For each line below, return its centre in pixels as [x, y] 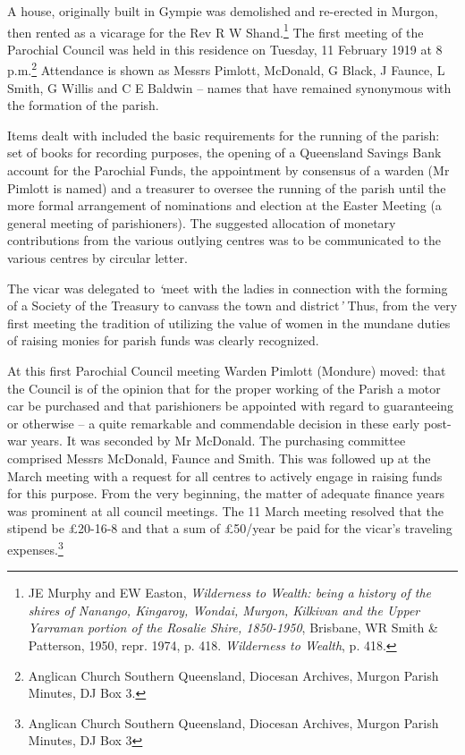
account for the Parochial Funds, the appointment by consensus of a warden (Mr [228, 170]
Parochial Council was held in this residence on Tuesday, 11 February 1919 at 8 [225, 49]
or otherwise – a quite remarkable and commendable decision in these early [214, 423]
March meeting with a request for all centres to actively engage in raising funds [225, 475]
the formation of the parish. [83, 105]
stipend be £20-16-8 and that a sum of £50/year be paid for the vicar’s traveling [230, 528]
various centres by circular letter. [97, 258]
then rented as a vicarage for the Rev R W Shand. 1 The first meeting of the [216, 30]
